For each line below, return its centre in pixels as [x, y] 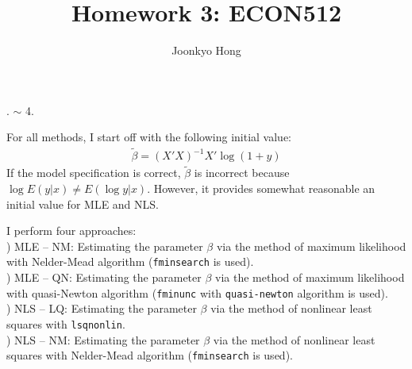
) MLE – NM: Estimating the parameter [105, 246]
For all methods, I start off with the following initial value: [149, 137]
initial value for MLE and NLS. [83, 204]
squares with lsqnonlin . [66, 323]
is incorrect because [242, 173]
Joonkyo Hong [206, 50]
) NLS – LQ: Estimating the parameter [102, 308]
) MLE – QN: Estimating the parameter [104, 277]
